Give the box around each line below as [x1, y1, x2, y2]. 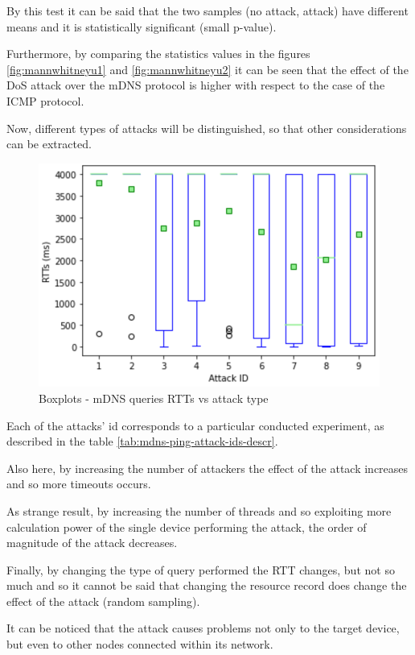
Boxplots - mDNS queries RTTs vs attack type [39, 389, 269, 406]
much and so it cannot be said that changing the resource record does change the [6, 577, 407, 594]
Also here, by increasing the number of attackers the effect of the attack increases [6, 459, 409, 476]
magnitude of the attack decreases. [6, 534, 178, 551]
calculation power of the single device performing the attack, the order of [6, 518, 367, 535]
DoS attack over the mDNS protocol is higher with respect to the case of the [6, 77, 385, 93]
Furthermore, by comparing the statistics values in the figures [6, 45, 310, 62]
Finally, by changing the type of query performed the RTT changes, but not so [6, 561, 395, 578]
